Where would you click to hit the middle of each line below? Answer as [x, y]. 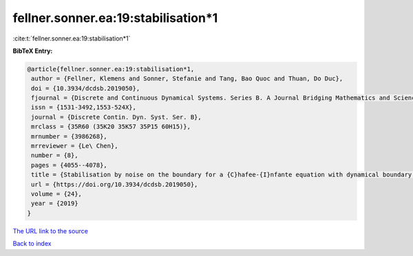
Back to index [32, 244]
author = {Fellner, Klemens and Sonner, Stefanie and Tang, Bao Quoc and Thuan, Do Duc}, [187, 79]
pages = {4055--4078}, [70, 165]
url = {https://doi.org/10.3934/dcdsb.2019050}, [115, 184]
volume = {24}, [57, 194]
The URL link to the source [51, 231]
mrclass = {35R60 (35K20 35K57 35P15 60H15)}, [111, 127]
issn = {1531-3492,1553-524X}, [84, 107]
